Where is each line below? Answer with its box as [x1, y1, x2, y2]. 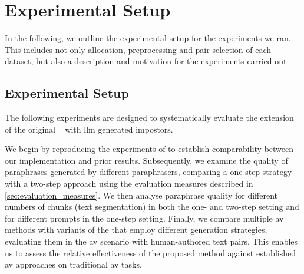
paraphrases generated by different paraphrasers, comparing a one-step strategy [5, 166, 292, 178]
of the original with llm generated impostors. [5, 123, 173, 135]
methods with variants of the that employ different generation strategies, [5, 223, 267, 236]
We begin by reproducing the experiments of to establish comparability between [5, 143, 294, 155]
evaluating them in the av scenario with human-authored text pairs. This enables [5, 235, 298, 247]
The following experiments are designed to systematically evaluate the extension [5, 111, 294, 124]
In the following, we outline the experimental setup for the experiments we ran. [5, 32, 291, 44]
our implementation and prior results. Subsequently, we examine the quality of [5, 154, 288, 166]
